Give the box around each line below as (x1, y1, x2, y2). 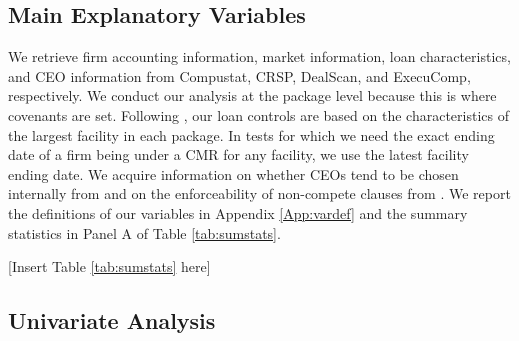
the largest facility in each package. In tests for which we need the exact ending (8, 124, 495, 145)
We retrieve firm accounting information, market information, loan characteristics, (8, 46, 511, 67)
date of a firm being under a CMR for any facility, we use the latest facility (8, 144, 469, 165)
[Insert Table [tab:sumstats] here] (8, 256, 211, 277)
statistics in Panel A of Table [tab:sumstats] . (8, 222, 281, 243)
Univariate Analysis (8, 305, 216, 336)
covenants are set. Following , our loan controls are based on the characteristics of (8, 104, 509, 125)
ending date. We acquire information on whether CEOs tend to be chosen (8, 163, 459, 184)
